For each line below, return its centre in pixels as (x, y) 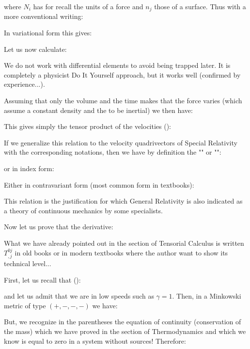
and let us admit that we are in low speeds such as (79, 296)
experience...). (24, 84)
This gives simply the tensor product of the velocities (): (88, 126)
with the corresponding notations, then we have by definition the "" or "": (113, 152)
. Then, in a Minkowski (207, 296)
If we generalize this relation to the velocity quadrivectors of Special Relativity (121, 142)
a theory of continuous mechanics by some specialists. (83, 210)
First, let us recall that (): (42, 279)
